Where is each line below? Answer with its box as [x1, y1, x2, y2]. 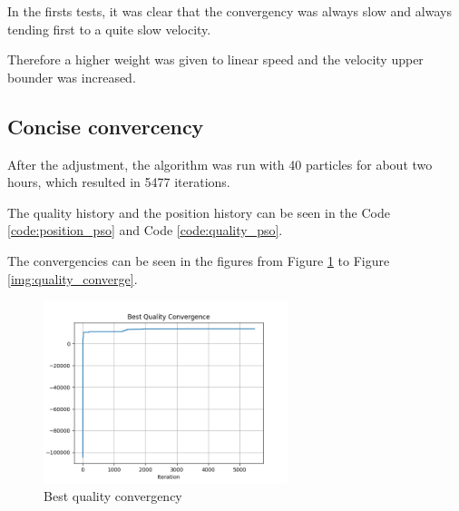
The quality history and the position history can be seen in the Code [7, 202, 390, 221]
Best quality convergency [44, 486, 182, 506]
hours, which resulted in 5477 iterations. [7, 172, 230, 192]
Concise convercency [7, 112, 204, 140]
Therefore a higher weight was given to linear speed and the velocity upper [7, 50, 424, 69]
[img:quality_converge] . [7, 269, 138, 288]
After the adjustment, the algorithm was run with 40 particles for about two [7, 154, 433, 173]
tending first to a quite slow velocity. [7, 19, 211, 38]
